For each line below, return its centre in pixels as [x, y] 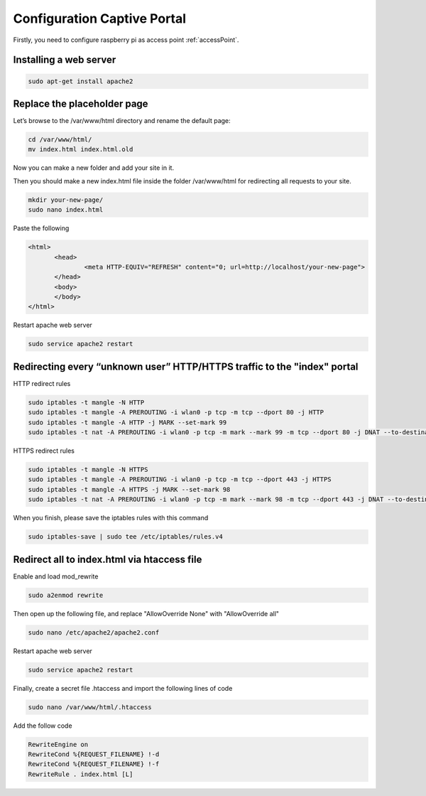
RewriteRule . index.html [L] [81, 774]
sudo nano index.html [66, 210]
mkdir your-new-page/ [66, 200]
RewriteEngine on [58, 744]
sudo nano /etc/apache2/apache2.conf [94, 632]
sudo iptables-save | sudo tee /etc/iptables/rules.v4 [125, 537]
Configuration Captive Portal [100, 18]
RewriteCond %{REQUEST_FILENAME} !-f [94, 764]
